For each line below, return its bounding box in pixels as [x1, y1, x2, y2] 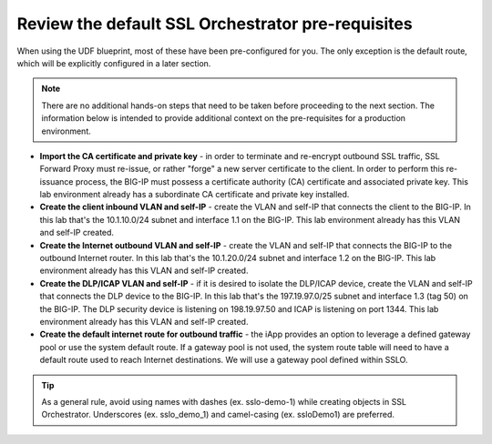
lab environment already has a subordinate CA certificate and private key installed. [39, 189, 350, 200]
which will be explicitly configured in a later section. [16, 57, 211, 68]
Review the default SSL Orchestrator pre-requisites [16, 14, 414, 34]
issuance [39, 176, 74, 187]
